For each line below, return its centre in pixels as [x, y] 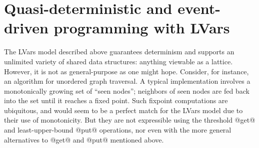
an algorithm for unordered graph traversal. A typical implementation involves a [127, 81]
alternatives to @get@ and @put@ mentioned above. [84, 139]
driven [26, 28]
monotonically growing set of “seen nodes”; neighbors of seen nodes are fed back [127, 90]
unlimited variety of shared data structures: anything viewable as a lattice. [118, 61]
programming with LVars [142, 28]
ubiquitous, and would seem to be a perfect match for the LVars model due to [123, 110]
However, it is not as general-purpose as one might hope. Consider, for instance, [126, 71]
